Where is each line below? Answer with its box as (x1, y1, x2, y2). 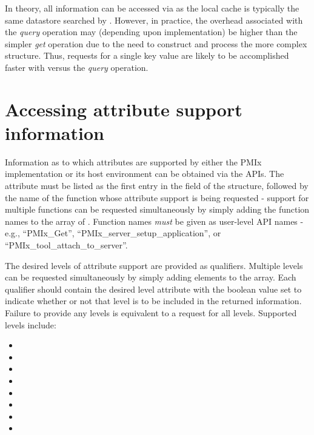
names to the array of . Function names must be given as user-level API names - (5, 214, 304, 227)
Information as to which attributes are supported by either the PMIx (5, 155, 262, 168)
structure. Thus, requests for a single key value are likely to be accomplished (5, 49, 289, 62)
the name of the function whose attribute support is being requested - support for (5, 191, 309, 204)
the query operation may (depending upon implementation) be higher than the (5, 25, 298, 38)
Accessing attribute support (5, 96, 242, 121)
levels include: (5, 318, 56, 331)
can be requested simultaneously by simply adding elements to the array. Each (5, 271, 296, 284)
